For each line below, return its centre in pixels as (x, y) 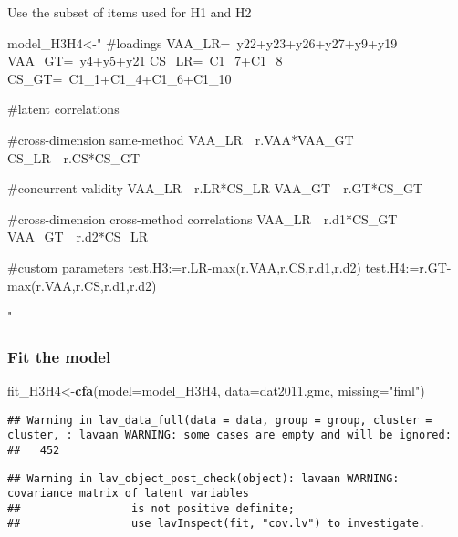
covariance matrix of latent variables (128, 494)
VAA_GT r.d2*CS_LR (78, 237)
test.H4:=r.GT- (408, 267)
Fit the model (59, 356)
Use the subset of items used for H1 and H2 (130, 12)
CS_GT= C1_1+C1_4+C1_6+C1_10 (120, 78)
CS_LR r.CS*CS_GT (74, 157)
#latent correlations (63, 109)
